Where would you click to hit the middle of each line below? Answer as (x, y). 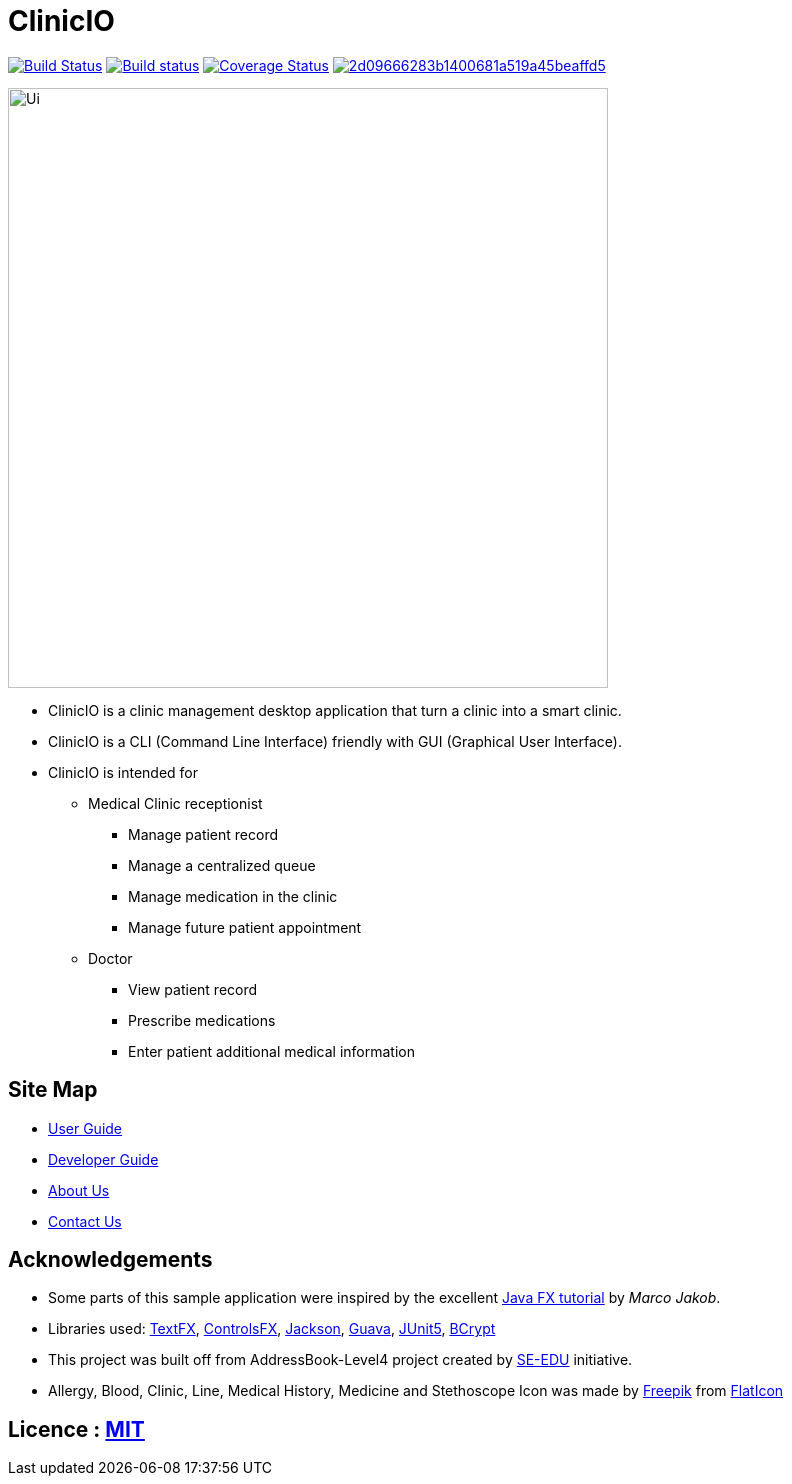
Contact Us (85, 1221)
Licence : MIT (76, 1429)
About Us (79, 1190)
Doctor (110, 958)
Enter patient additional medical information (272, 1051)
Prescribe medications (202, 1020)
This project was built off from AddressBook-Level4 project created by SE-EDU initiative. (340, 1360)
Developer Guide (103, 1159)
